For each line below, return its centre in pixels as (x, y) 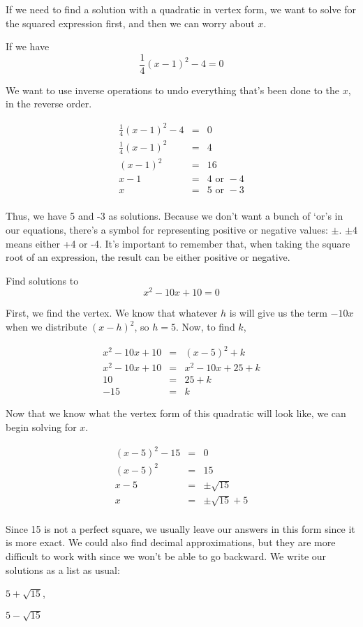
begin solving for (41, 426)
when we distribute (46, 327)
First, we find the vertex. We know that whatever (112, 313)
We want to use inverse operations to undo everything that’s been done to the (172, 90)
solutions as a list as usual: (63, 569)
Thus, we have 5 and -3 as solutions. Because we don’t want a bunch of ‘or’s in (175, 216)
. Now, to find (205, 327)
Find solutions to (42, 280)
